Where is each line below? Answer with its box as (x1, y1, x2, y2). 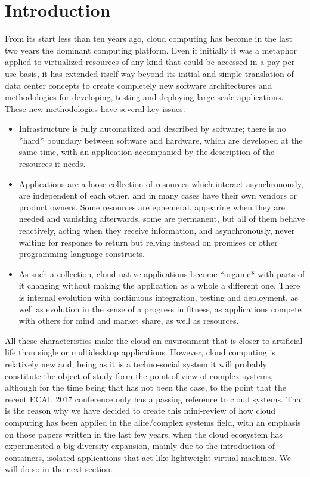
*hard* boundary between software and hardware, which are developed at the (18, 134, 303, 146)
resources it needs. (18, 157, 86, 170)
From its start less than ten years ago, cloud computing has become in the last (5, 32, 292, 45)
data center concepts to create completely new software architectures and (5, 79, 272, 91)
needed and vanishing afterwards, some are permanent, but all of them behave (18, 212, 305, 225)
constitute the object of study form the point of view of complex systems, (5, 369, 273, 382)
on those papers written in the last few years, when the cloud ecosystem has (5, 428, 283, 440)
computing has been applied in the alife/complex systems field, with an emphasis (5, 416, 301, 428)
